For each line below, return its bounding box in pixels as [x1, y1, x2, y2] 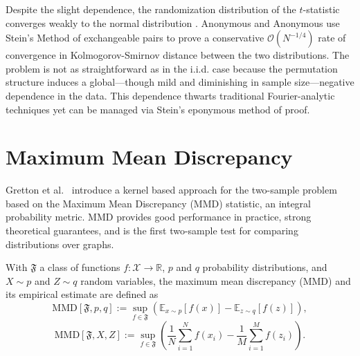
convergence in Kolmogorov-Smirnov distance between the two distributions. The [6, 48, 350, 62]
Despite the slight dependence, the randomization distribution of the [6, 2, 296, 16]
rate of [318, 30, 346, 45]
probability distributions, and [202, 260, 327, 274]
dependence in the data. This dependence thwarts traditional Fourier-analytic [6, 88, 335, 102]
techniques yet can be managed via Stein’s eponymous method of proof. [6, 102, 310, 116]
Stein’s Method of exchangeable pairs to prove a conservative [6, 30, 264, 45]
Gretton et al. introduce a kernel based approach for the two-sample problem [6, 182, 337, 197]
